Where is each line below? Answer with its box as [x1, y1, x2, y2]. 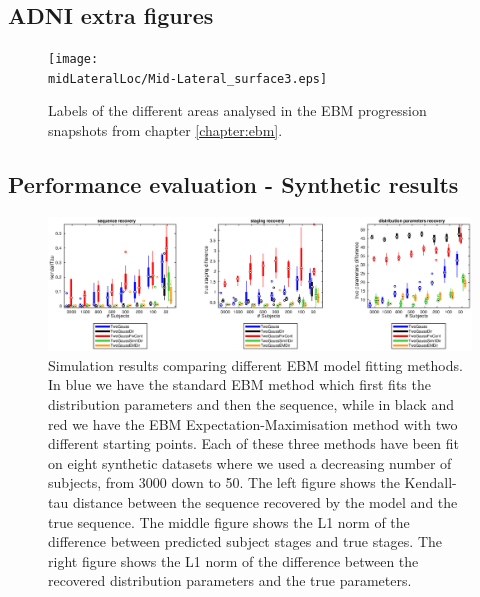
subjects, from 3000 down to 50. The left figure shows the [48, 472, 400, 493]
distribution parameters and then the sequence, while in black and [48, 394, 454, 415]
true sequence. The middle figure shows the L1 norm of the [48, 511, 410, 532]
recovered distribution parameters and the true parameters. [48, 570, 412, 591]
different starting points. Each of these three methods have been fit [48, 433, 459, 454]
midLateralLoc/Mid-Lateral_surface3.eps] [48, 71, 328, 86]
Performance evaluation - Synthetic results [8, 168, 459, 199]
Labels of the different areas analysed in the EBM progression [48, 100, 427, 121]
